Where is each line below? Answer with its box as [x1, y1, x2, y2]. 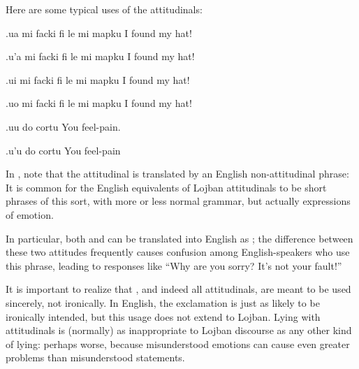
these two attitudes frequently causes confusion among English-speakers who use [6, 245, 350, 259]
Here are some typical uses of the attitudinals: [6, 2, 203, 16]
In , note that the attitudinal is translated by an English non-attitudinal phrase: [6, 166, 349, 181]
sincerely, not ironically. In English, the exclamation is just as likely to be [6, 295, 320, 310]
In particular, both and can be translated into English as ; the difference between [6, 231, 353, 245]
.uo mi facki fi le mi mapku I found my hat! [6, 96, 192, 110]
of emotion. [6, 207, 54, 222]
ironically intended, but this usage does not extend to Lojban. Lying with [6, 309, 321, 324]
